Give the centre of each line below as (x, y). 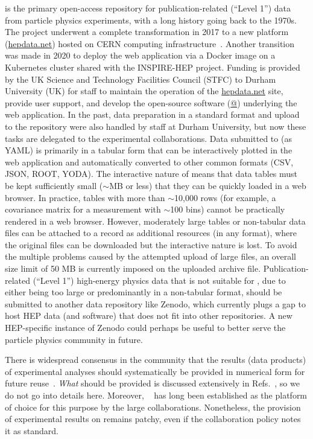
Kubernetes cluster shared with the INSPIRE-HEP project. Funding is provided (153, 67)
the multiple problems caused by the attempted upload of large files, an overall (150, 256)
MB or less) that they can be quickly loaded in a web (208, 185)
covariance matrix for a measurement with (83, 209)
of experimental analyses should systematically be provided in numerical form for (155, 371)
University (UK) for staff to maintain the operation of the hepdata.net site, (144, 91)
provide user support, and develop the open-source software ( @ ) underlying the (151, 102)
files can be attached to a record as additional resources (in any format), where (151, 233)
